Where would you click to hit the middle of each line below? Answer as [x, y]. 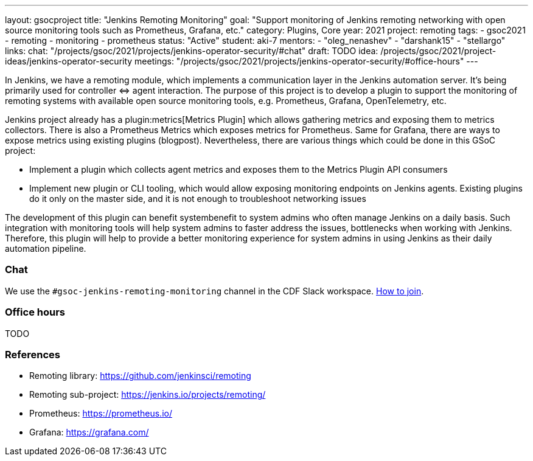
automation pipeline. [46, 248]
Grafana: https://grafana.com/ [89, 432]
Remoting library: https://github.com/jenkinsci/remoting [140, 376]
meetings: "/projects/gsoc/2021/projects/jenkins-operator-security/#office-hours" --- [306, 61]
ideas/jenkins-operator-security [69, 61]
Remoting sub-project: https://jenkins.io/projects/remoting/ [148, 395]
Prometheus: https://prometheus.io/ [101, 414]
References [33, 354]
